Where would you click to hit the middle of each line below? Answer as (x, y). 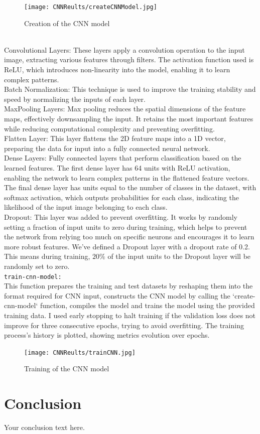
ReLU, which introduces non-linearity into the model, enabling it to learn (117, 69)
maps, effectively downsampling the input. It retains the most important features (129, 118)
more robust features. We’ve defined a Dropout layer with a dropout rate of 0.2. (127, 246)
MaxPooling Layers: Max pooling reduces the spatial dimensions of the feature (125, 109)
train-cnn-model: (33, 277)
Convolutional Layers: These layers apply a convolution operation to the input (124, 49)
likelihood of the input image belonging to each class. (86, 207)
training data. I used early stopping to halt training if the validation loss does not (130, 315)
